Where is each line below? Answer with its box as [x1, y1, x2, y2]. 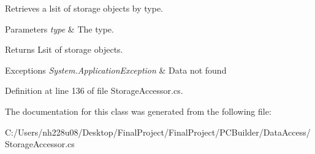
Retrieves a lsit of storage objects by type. [5, 2, 163, 14]
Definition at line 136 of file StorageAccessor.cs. [5, 84, 183, 97]
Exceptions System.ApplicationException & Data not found [5, 63, 227, 76]
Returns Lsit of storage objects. [5, 43, 123, 56]
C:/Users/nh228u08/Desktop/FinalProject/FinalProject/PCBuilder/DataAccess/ [5, 125, 311, 138]
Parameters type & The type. [5, 22, 114, 35]
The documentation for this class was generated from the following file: [5, 104, 271, 117]
